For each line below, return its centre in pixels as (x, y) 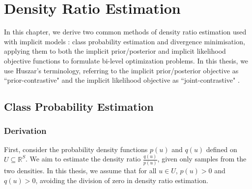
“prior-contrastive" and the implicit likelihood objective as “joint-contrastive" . (122, 80)
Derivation (25, 131)
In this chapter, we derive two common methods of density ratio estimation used (125, 32)
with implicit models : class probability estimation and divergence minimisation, (125, 41)
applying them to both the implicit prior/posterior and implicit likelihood (115, 51)
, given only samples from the (202, 159)
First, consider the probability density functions (76, 149)
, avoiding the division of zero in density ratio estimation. (122, 180)
